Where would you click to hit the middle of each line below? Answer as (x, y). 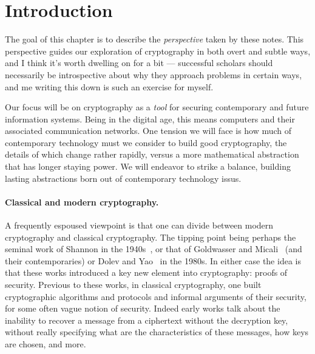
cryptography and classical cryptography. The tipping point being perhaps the (151, 237)
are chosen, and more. (46, 343)
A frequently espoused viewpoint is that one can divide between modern (139, 225)
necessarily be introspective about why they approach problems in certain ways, (154, 74)
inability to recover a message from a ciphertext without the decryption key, (147, 320)
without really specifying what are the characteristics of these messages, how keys (157, 332)
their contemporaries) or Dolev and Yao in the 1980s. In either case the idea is (153, 260)
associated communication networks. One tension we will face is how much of (148, 131)
